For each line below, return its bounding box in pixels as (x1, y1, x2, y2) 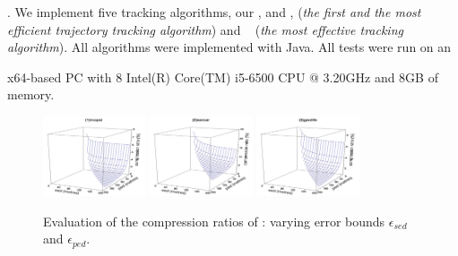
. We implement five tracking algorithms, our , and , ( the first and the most (7, 3, 421, 21)
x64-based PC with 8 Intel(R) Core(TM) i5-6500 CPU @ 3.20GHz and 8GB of (7, 67, 438, 86)
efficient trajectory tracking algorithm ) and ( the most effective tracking (7, 20, 403, 38)
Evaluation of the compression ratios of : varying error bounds (43, 211, 385, 230)
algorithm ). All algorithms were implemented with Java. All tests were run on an (7, 38, 452, 56)
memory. (7, 85, 55, 104)
